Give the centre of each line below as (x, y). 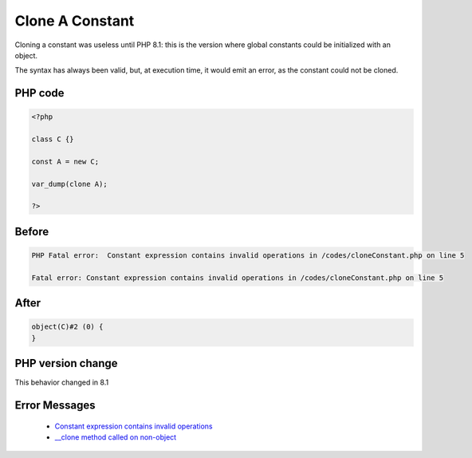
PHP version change (67, 363)
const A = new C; (65, 161)
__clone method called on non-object (116, 437)
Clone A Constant (75, 21)
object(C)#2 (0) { (67, 327)
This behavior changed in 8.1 (62, 382)
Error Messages (55, 406)
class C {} (53, 139)
